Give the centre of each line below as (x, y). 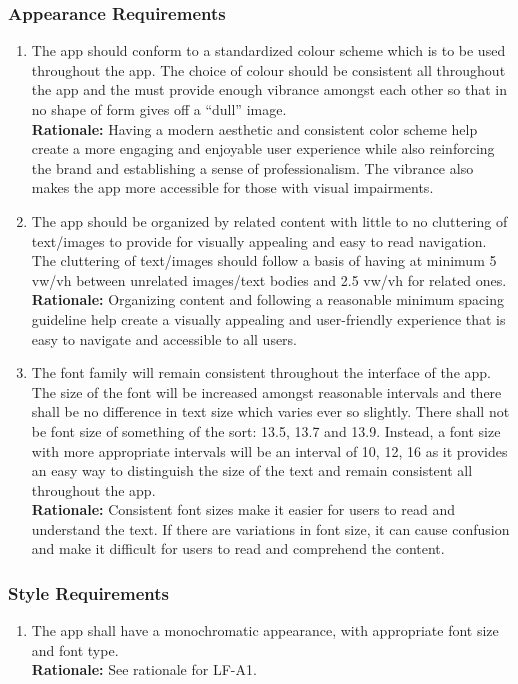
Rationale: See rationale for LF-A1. (144, 669)
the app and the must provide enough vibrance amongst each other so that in (269, 89)
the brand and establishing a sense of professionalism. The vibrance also (252, 167)
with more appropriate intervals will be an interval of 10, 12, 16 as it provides (269, 450)
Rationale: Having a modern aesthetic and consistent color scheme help (254, 128)
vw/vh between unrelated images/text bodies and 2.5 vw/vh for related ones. (269, 279)
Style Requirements (88, 592)
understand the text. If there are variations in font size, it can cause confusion (270, 528)
